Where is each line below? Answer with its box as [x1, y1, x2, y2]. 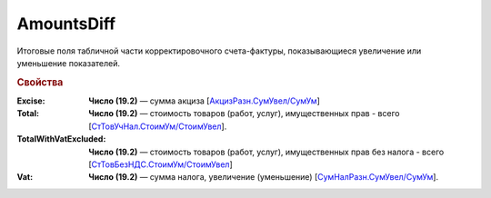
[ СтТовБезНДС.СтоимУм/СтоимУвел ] [88, 159, 234, 170]
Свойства [16, 75, 64, 88]
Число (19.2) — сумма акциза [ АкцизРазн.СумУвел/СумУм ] [88, 95, 320, 106]
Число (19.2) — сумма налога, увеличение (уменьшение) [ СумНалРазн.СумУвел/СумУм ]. [88, 172, 439, 183]
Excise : [16, 95, 45, 106]
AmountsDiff [16, 14, 116, 34]
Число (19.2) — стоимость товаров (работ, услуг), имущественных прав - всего [88, 108, 400, 119]
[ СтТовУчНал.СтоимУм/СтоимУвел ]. [88, 121, 227, 132]
